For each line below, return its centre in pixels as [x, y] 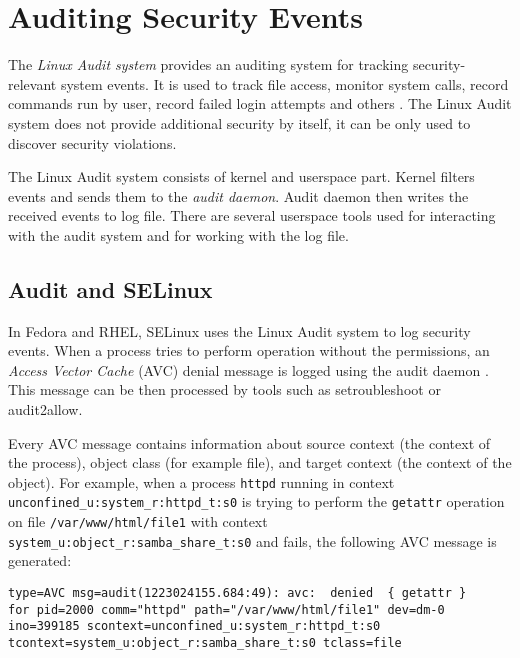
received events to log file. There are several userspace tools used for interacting [252, 215]
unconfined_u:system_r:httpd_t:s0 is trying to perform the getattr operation [256, 501]
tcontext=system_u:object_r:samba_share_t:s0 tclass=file [205, 643]
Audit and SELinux [110, 288]
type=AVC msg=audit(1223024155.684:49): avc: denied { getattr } [237, 593]
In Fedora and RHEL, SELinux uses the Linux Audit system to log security [239, 330]
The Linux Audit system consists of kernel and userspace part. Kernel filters [241, 176]
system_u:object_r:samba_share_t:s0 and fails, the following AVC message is [252, 540]
